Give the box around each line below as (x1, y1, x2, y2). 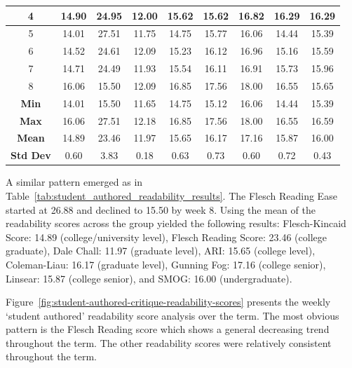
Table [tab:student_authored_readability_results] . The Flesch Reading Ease (6, 188, 337, 203)
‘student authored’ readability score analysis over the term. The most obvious (6, 308, 339, 322)
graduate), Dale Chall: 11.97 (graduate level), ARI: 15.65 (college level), (6, 243, 316, 258)
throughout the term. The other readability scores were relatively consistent (6, 335, 332, 350)
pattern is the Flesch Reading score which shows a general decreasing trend (6, 322, 330, 336)
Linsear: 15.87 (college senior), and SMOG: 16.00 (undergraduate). (6, 271, 292, 285)
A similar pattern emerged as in (6, 175, 143, 189)
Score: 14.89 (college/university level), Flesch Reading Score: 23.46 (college (6, 229, 327, 244)
